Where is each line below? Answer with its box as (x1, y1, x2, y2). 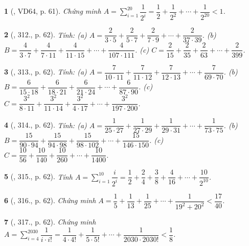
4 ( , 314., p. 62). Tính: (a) (4, 119, 87, 130)
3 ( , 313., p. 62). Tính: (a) (4, 66, 87, 77)
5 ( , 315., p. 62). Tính (4, 171, 73, 182)
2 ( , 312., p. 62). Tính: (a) (4, 29, 87, 40)
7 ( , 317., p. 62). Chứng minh (4, 216, 96, 227)
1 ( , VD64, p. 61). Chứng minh (4, 6, 101, 16)
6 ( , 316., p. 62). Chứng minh (4, 195, 96, 206)
